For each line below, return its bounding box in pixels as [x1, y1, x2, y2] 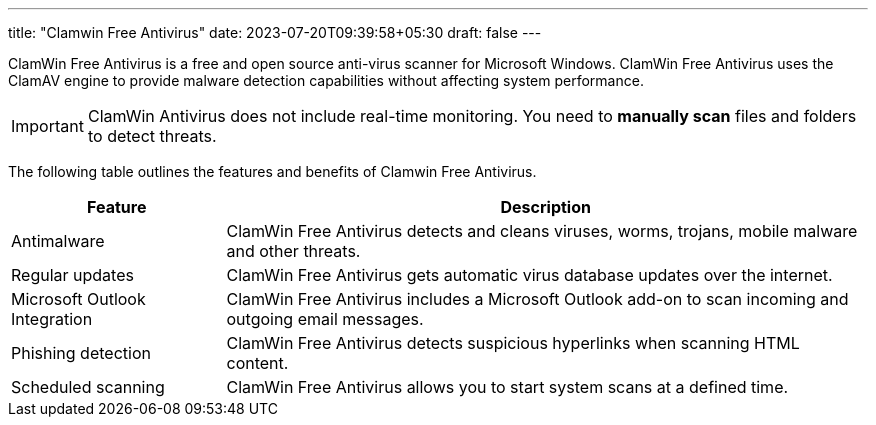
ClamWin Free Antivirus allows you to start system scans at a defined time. [226, 377, 789, 397]
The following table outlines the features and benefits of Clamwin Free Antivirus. [8, 163, 537, 180]
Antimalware [11, 231, 105, 251]
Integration [11, 309, 93, 329]
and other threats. [226, 241, 361, 261]
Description [500, 197, 591, 217]
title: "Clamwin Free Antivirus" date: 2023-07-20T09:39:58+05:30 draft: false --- [8, 24, 542, 41]
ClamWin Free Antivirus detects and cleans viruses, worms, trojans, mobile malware [226, 221, 858, 241]
